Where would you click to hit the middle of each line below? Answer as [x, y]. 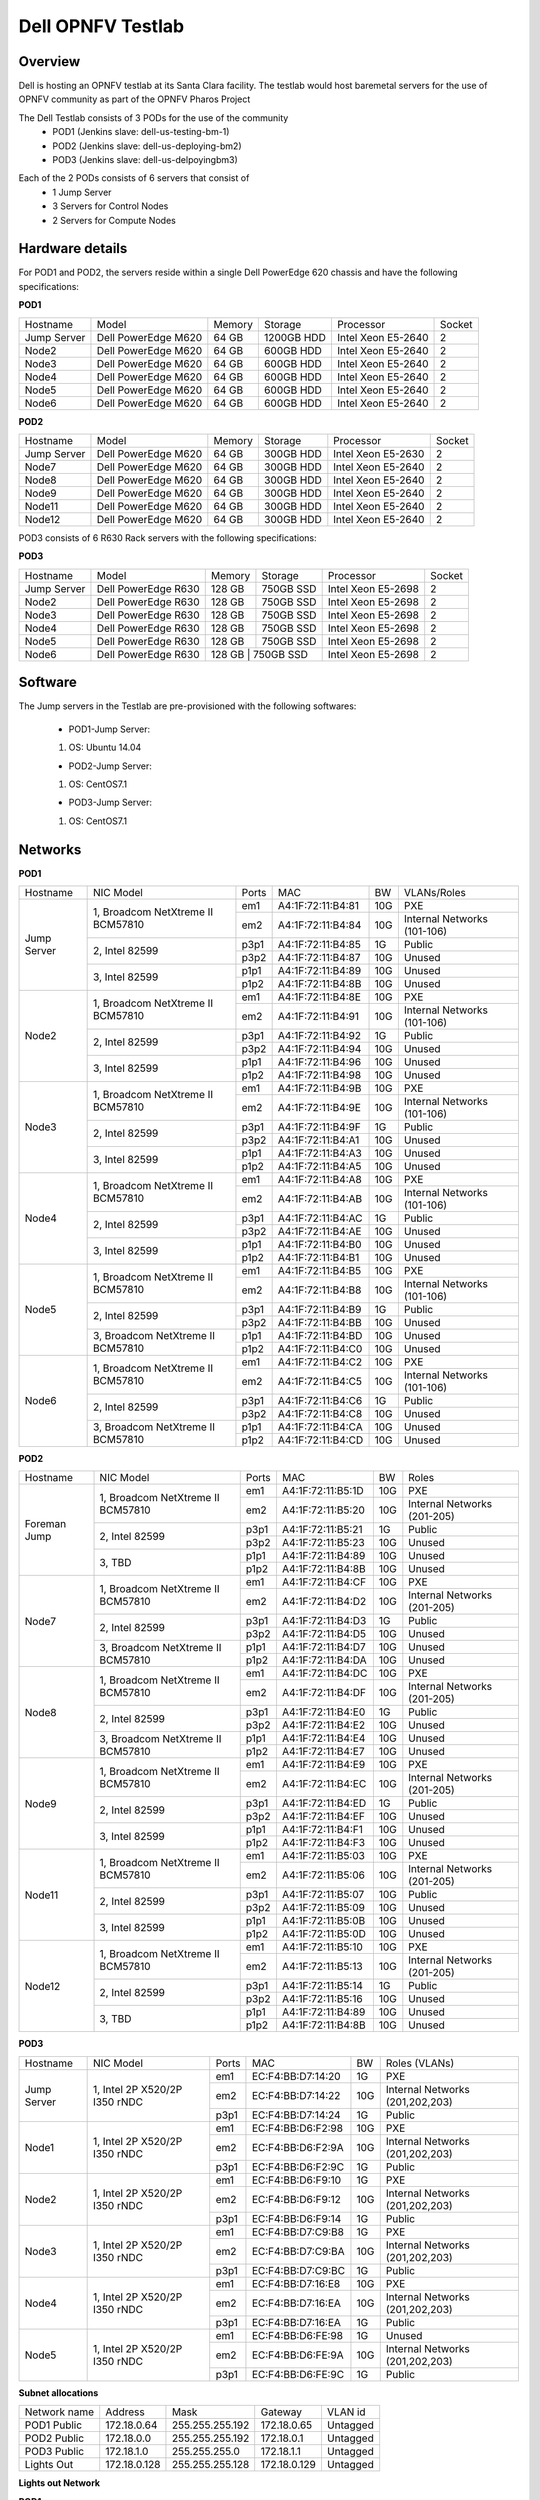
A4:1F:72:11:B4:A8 [319, 1179]
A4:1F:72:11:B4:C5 [319, 1381]
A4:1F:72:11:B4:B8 [319, 1290]
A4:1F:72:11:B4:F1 [322, 1830]
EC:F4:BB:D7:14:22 [296, 2095]
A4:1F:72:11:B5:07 [323, 1895]
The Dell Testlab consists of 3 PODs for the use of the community [153, 117]
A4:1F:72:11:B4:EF [323, 1817]
